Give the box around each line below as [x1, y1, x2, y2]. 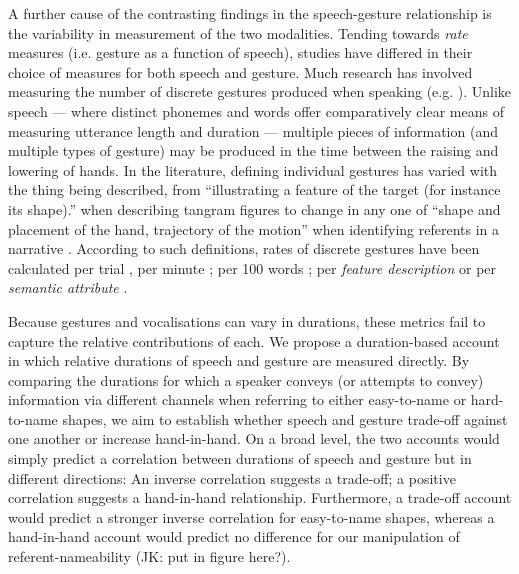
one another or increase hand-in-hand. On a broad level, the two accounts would [8, 428, 500, 449]
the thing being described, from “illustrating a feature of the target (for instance [8, 179, 501, 200]
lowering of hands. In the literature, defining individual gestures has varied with [8, 159, 498, 180]
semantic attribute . [8, 277, 128, 298]
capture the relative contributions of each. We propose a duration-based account [8, 330, 500, 351]
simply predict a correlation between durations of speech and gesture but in [8, 448, 472, 469]
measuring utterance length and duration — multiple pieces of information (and [8, 120, 498, 141]
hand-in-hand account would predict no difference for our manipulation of [8, 526, 460, 547]
